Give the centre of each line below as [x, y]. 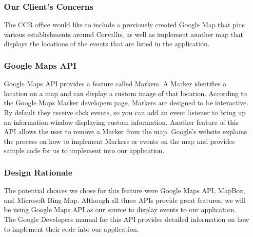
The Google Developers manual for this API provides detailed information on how [126, 219]
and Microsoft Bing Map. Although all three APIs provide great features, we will [125, 200]
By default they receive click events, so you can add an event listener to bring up [125, 112]
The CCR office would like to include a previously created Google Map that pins [125, 25]
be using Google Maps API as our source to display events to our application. [120, 209]
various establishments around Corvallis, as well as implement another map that [124, 34]
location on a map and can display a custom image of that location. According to [126, 93]
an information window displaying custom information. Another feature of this [121, 122]
